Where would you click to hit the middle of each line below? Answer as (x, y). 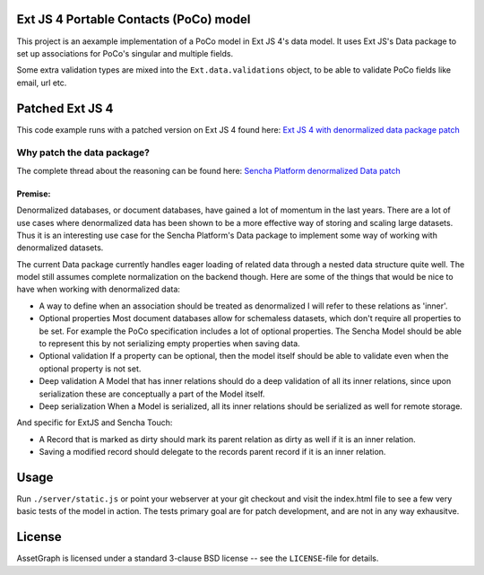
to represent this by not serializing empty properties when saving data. (169, 344)
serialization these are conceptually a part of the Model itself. (152, 394)
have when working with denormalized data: (99, 289)
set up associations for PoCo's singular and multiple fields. (125, 53)
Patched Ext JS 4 (65, 108)
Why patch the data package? (83, 152)
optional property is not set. (90, 369)
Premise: (34, 194)
